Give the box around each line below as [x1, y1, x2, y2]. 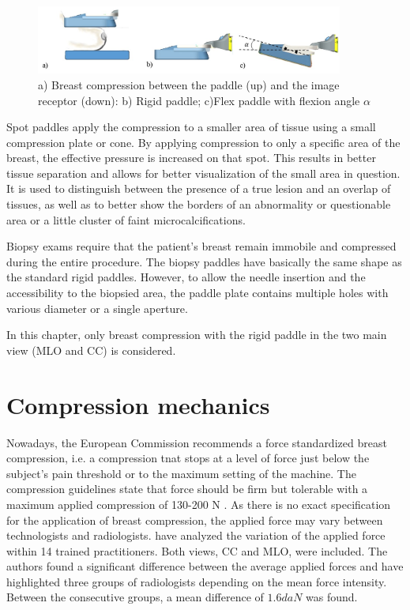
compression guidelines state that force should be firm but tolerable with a [6, 480, 368, 497]
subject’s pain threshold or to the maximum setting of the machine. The [6, 465, 356, 481]
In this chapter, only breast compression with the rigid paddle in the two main [6, 326, 387, 343]
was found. [306, 589, 358, 605]
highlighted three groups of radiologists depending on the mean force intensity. [6, 573, 387, 589]
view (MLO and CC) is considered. [6, 341, 176, 358]
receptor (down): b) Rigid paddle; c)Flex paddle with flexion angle [38, 92, 360, 108]
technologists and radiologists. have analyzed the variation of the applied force [6, 527, 386, 544]
